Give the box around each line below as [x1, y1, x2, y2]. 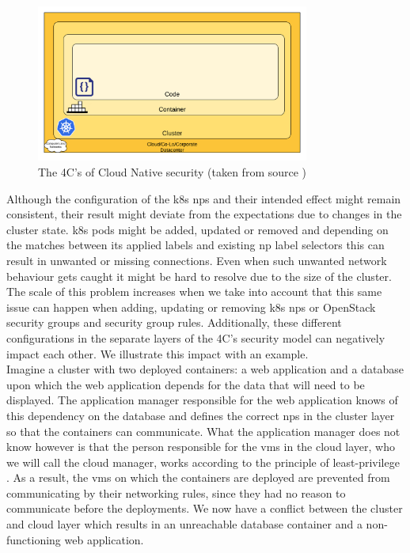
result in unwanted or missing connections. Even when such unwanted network [6, 252, 387, 268]
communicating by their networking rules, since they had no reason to [6, 484, 346, 501]
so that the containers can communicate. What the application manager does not [6, 422, 401, 439]
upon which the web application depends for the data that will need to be [6, 376, 365, 392]
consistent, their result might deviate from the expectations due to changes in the [6, 206, 402, 222]
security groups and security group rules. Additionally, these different [6, 314, 342, 331]
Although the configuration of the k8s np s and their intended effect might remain [6, 190, 401, 206]
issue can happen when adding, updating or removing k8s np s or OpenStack [6, 298, 376, 315]
